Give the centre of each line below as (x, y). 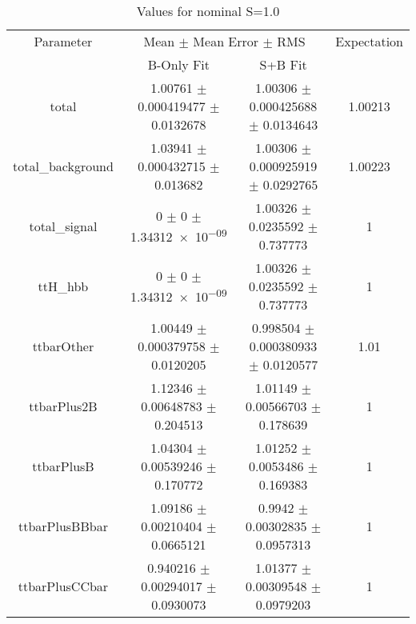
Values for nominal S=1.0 (208, 11)
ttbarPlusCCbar (63, 586)
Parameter (63, 41)
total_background (63, 166)
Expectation (369, 41)
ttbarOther (63, 346)
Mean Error (226, 41)
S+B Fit (283, 64)
